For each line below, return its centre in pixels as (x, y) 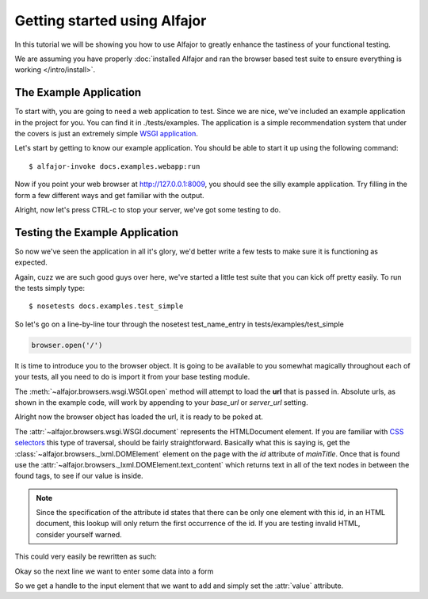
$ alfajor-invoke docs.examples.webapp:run (115, 166)
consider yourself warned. (79, 534)
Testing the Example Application (96, 233)
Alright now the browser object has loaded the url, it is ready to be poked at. (139, 417)
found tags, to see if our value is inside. (79, 476)
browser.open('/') (67, 345)
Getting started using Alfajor (111, 21)
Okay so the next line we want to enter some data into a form (114, 571)
